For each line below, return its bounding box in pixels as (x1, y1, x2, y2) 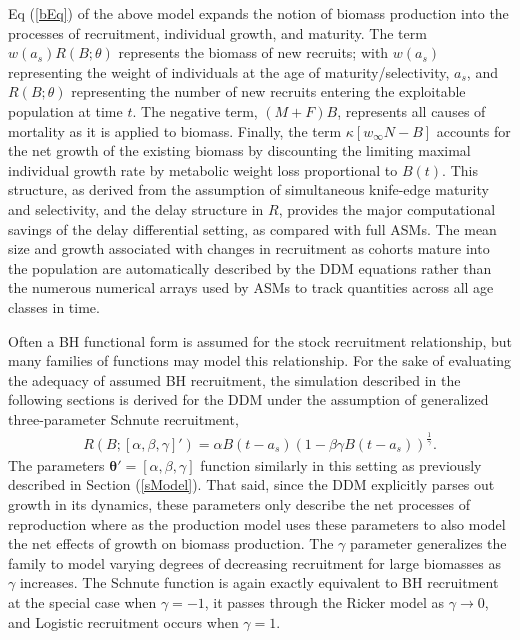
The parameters (8, 454, 105, 475)
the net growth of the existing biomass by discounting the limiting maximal (8, 140, 471, 161)
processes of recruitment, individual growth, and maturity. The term (8, 22, 427, 43)
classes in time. (8, 296, 100, 317)
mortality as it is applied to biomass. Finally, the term (8, 120, 342, 141)
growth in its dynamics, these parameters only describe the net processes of (8, 494, 470, 515)
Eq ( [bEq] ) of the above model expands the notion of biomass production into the (8, 3, 509, 23)
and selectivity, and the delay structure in (8, 198, 264, 219)
